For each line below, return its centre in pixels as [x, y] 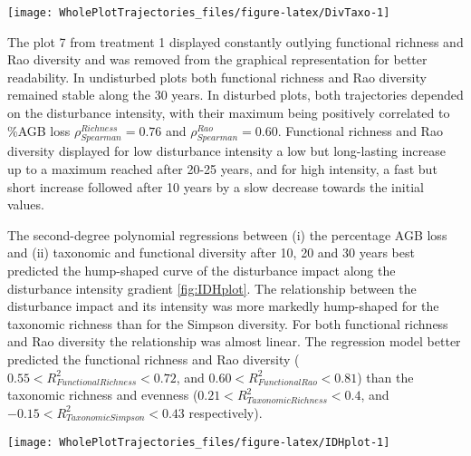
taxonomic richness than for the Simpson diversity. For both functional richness [228, 323]
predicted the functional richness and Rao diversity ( [154, 359]
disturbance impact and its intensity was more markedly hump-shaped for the [223, 306]
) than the [385, 377]
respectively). [226, 412]
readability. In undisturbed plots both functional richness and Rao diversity [217, 77]
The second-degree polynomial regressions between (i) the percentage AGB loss [227, 234]
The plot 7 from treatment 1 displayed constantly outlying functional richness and [235, 41]
